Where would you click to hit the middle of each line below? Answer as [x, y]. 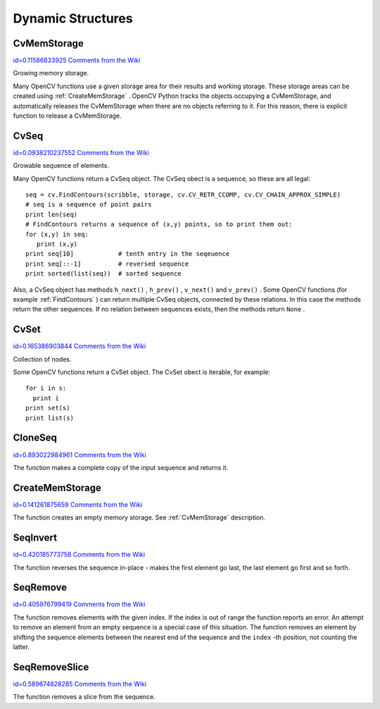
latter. [21, 647]
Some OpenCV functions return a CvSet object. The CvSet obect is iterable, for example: [142, 372]
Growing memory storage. [51, 73]
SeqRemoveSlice [51, 667]
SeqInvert [35, 538]
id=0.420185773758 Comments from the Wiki [79, 555]
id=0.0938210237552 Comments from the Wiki [81, 152]
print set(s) [48, 408]
